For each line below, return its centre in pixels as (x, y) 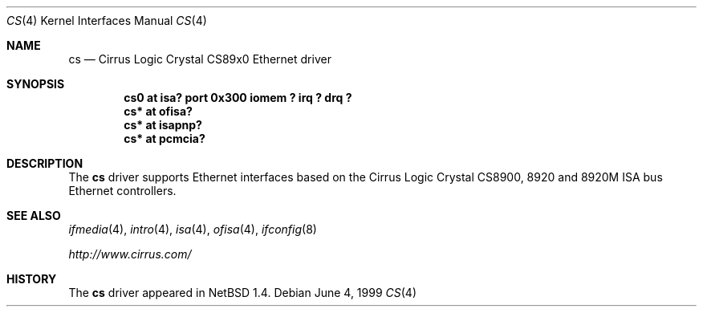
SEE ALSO (34, 215)
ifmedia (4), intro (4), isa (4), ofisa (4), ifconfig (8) (193, 229)
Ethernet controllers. (122, 191)
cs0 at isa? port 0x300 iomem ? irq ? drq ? (238, 98)
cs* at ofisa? (158, 111)
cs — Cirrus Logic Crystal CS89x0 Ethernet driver (200, 59)
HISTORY (32, 279)
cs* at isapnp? (163, 125)
